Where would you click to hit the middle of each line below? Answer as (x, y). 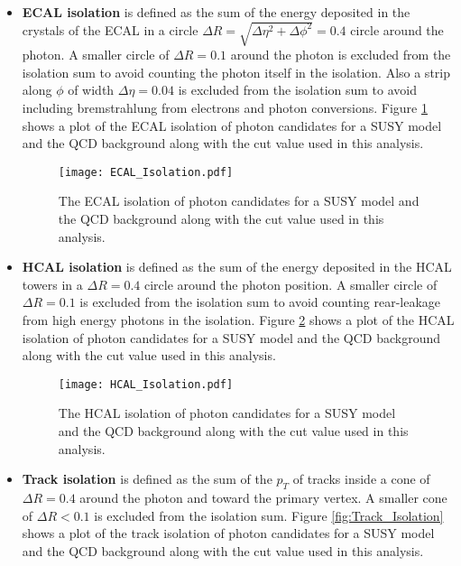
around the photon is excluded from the (341, 55)
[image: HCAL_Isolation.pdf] (146, 384)
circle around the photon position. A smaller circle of (290, 284)
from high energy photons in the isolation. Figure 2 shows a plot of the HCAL (238, 319)
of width (91, 90)
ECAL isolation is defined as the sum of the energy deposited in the (216, 12)
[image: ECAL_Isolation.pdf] (146, 172)
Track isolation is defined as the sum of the (147, 479)
